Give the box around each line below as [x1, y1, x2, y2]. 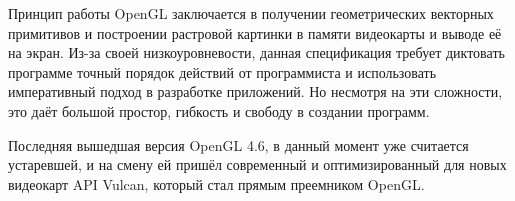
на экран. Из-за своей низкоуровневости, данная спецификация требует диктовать [8, 42, 505, 63]
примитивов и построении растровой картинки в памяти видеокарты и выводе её [8, 22, 502, 43]
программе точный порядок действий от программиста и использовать [8, 61, 437, 82]
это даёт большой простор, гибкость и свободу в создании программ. [8, 100, 430, 121]
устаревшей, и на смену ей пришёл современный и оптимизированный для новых [8, 154, 507, 175]
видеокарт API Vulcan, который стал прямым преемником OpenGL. [8, 173, 425, 194]
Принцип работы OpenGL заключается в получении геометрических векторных [8, 3, 494, 23]
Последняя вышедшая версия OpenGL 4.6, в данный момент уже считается [8, 134, 469, 155]
